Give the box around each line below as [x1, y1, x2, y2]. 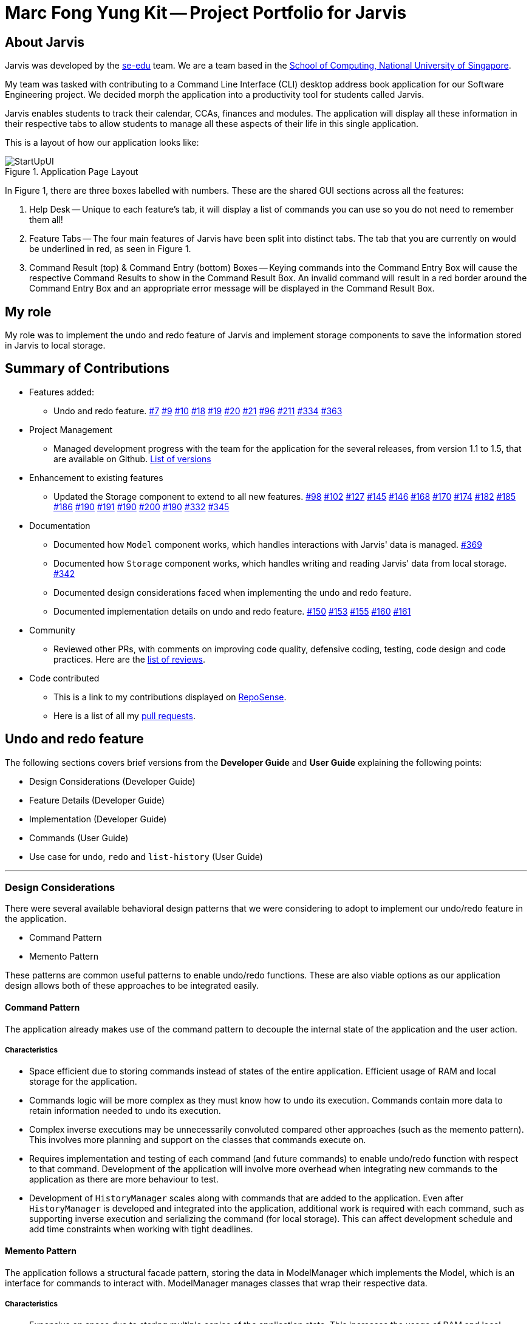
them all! [29, 214, 63, 225]
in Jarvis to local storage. [5, 340, 106, 351]
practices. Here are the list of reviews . [53, 653, 206, 664]
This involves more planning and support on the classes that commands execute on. [29, 1135, 366, 1145]
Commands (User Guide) [29, 832, 129, 843]
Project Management [29, 424, 113, 435]
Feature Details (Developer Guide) [29, 794, 165, 805]
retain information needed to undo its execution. [29, 1105, 221, 1116]
